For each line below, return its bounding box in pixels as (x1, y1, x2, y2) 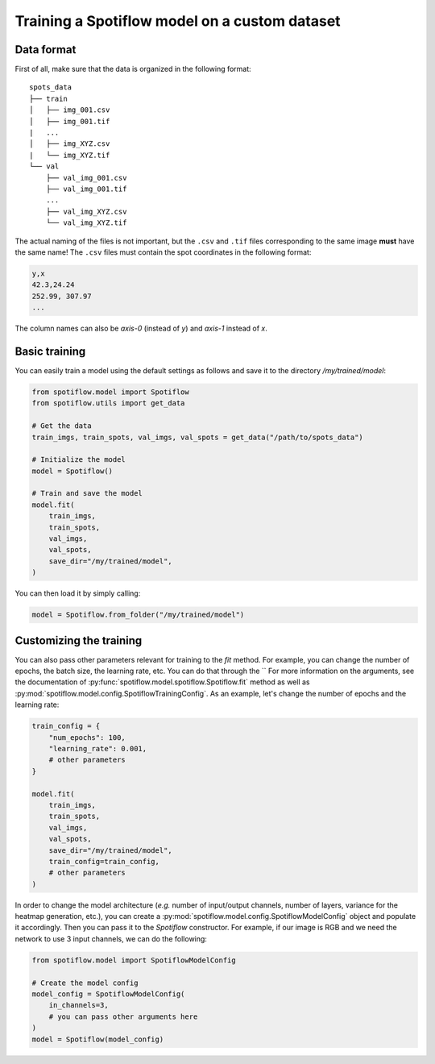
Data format (14, 43, 77, 56)
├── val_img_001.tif (45, 184, 127, 193)
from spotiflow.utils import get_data (31, 399, 185, 408)
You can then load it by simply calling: (14, 588, 141, 598)
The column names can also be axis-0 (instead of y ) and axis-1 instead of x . (14, 323, 267, 334)
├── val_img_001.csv (45, 173, 127, 182)
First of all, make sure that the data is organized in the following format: (14, 64, 251, 74)
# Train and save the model (31, 488, 143, 498)
